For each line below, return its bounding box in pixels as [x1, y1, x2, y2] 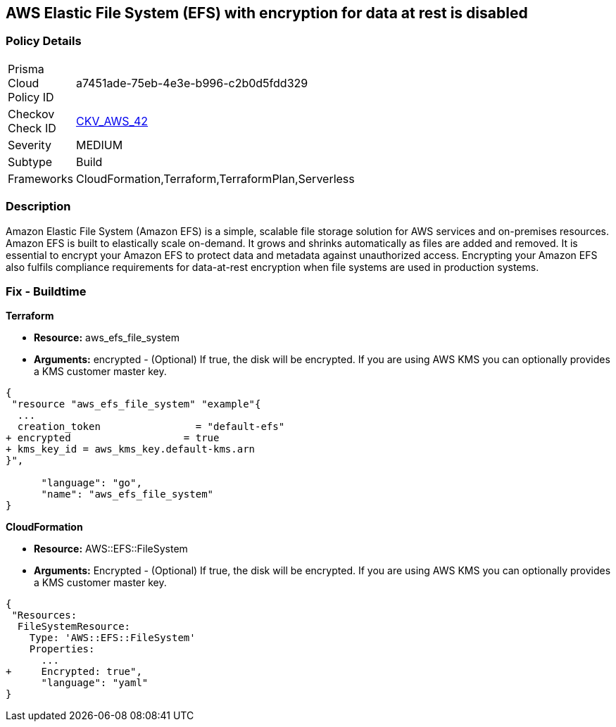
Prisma [8, 61, 44, 76]
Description [6, 199, 71, 214]
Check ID [8, 120, 56, 135]
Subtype [8, 154, 53, 169]
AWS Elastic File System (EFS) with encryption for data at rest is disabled [6, 4, 528, 22]
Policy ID [8, 89, 54, 104]
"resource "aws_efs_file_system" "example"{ [11, 398, 261, 410]
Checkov [8, 106, 55, 121]
